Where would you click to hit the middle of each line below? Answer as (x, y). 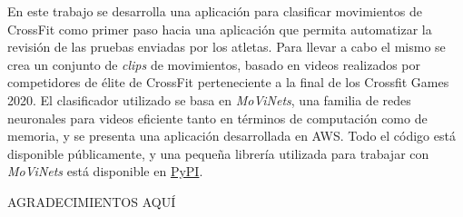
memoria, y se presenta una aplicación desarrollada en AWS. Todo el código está (231, 136)
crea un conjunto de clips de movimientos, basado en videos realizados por (214, 64)
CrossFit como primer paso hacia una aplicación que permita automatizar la (220, 29)
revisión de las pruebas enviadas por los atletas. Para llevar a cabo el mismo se (227, 47)
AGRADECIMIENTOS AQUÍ (92, 201)
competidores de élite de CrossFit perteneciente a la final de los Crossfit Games (228, 82)
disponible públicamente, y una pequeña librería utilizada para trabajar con (218, 153)
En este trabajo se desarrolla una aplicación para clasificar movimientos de (215, 11)
